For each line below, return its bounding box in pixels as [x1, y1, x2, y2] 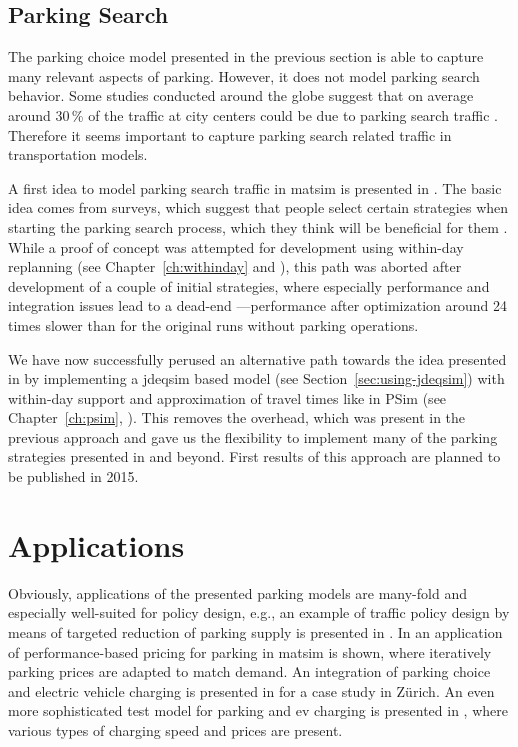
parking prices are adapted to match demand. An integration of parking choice [8, 661, 491, 682]
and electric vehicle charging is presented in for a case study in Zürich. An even [8, 680, 495, 701]
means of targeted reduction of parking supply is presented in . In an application [8, 621, 503, 642]
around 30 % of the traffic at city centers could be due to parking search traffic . [8, 104, 498, 125]
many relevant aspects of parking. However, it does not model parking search [8, 65, 480, 86]
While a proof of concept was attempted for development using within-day [8, 236, 464, 257]
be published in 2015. [8, 466, 139, 487]
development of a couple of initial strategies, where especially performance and [8, 275, 490, 296]
